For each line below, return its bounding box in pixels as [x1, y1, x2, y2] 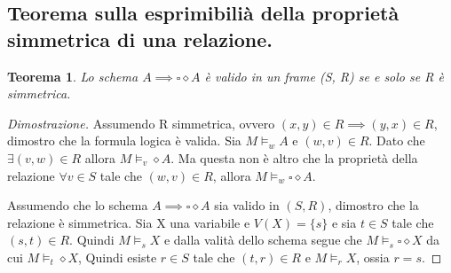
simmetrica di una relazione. [7, 25, 273, 52]
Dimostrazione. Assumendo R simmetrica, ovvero [7, 113, 275, 132]
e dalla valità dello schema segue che [163, 230, 362, 249]
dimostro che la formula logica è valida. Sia [7, 131, 241, 150]
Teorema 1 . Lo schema [7, 66, 138, 85]
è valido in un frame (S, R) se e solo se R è [204, 66, 444, 85]
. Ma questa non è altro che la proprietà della [170, 148, 418, 167]
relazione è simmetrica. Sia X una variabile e [7, 213, 250, 231]
